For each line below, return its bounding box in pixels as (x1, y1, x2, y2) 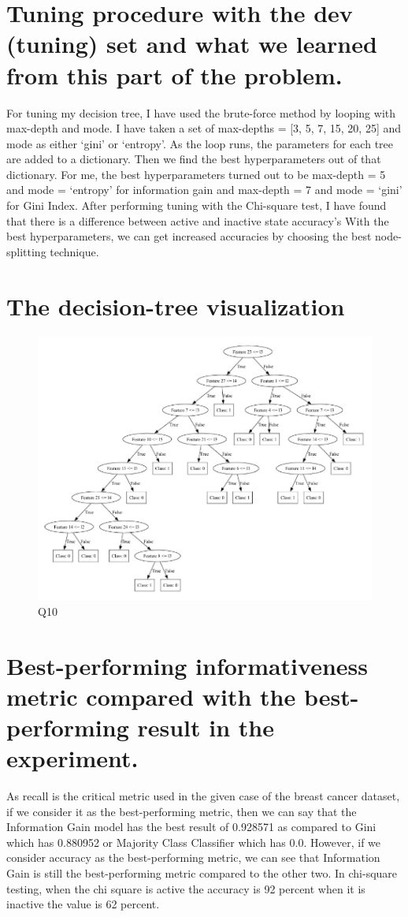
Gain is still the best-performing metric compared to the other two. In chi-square (6, 865, 398, 882)
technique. (50, 243, 99, 259)
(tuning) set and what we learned (6, 28, 377, 60)
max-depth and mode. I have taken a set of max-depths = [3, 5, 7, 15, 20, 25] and (6, 120, 402, 136)
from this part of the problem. (6, 58, 343, 91)
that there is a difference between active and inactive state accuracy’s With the (6, 212, 389, 229)
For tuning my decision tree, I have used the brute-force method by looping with (6, 104, 396, 121)
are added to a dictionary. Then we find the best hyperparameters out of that (6, 151, 381, 167)
